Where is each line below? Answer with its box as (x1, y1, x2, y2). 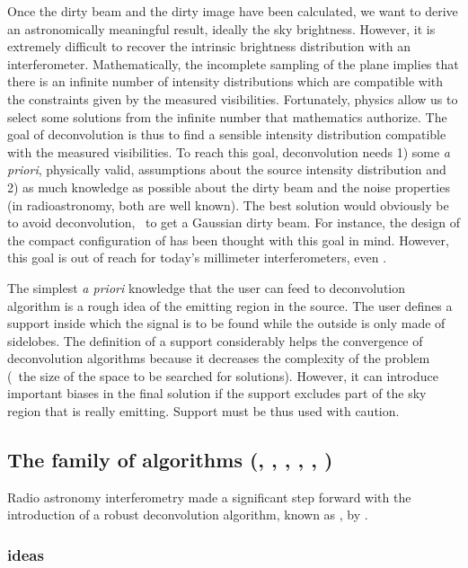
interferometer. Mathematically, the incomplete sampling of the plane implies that (7, 54, 459, 73)
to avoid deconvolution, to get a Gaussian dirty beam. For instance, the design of (7, 213, 460, 232)
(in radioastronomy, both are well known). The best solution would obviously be (7, 195, 449, 214)
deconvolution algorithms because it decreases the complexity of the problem (7, 349, 430, 368)
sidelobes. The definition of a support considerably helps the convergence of (7, 331, 423, 350)
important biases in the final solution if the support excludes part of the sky (7, 384, 427, 403)
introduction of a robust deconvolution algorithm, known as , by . (7, 505, 368, 524)
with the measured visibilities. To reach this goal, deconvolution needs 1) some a (7, 142, 450, 161)
